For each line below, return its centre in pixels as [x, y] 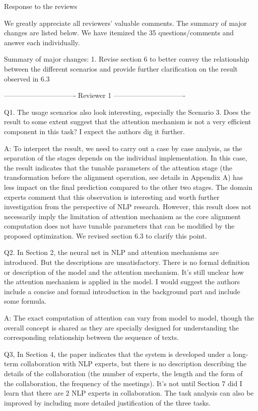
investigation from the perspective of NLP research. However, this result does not [128, 206]
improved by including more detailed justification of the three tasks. [107, 402]
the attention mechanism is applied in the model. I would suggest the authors [122, 282]
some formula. [25, 301]
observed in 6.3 [27, 78]
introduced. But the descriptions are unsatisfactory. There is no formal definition [127, 262]
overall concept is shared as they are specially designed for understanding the [122, 327]
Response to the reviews [41, 6]
